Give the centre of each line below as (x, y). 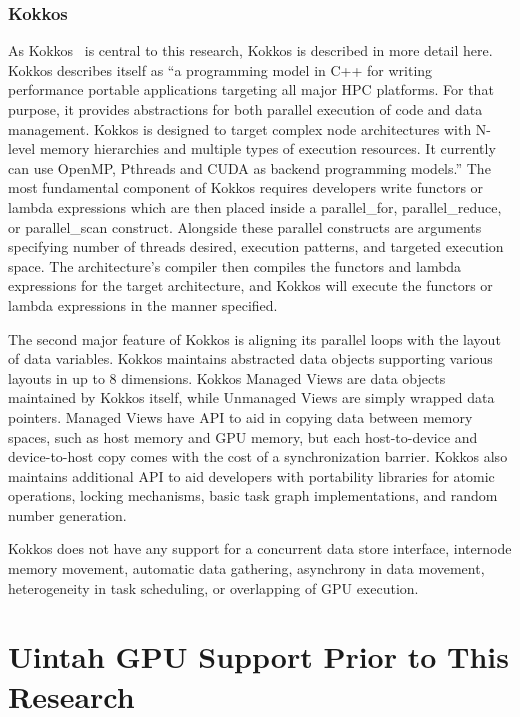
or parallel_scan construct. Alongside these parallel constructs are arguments (245, 226)
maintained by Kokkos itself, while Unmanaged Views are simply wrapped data (251, 397)
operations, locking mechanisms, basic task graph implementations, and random (253, 495)
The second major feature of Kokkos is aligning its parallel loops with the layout (254, 338)
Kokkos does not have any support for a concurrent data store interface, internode (260, 548)
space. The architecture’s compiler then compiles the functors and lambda (235, 265)
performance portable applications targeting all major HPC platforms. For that (251, 89)
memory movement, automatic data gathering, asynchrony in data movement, (246, 568)
